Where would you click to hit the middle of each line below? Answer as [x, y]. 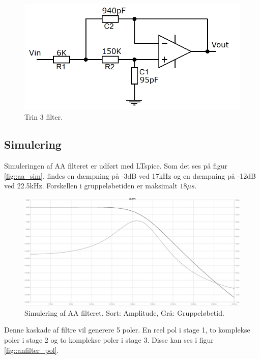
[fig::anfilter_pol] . [32, 350]
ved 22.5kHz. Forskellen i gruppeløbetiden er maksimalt [91, 186]
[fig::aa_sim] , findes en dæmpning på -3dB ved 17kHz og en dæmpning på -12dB [130, 175]
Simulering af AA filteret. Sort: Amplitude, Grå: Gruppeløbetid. [124, 312]
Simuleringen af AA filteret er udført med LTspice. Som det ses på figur [116, 166]
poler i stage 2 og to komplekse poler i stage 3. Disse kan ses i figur [109, 339]
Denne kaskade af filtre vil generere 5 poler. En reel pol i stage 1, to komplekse [127, 330]
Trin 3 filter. [44, 117]
